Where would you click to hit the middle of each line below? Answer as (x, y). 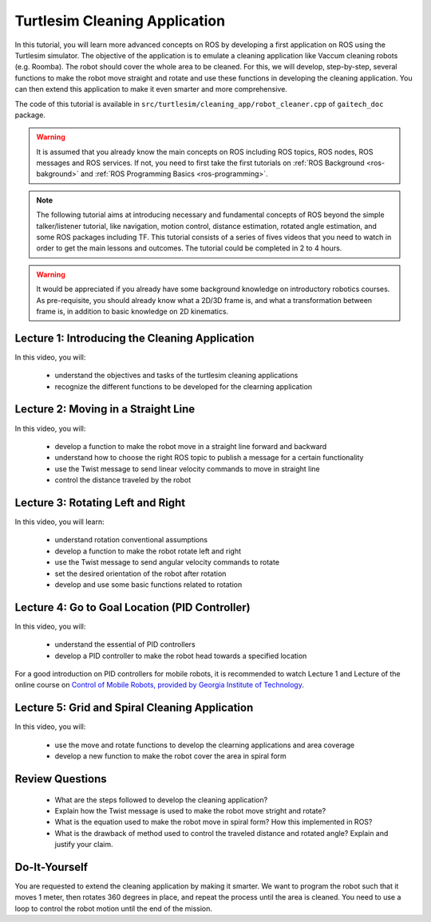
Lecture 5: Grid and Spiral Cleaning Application (134, 708)
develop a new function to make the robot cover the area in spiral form (170, 756)
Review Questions (61, 779)
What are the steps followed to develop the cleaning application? (161, 800)
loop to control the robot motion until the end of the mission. (114, 908)
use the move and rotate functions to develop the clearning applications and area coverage (205, 745)
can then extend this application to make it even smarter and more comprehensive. (151, 89)
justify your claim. (84, 845)
